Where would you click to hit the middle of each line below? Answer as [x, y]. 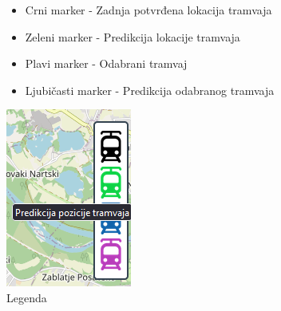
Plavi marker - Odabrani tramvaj [106, 63]
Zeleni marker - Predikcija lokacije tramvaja [133, 36]
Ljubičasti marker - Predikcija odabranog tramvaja [150, 90]
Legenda [27, 297]
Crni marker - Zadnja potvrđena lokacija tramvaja [148, 10]
